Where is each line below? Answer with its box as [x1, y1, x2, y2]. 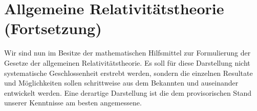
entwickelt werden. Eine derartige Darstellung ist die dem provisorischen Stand [4, 87, 252, 98]
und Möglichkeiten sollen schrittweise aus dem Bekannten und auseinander [4, 77, 239, 88]
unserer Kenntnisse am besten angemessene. [4, 97, 142, 108]
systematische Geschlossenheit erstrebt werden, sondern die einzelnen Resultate [4, 67, 253, 78]
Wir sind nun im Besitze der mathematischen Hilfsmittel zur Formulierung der [4, 47, 251, 58]
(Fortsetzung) [4, 18, 102, 39]
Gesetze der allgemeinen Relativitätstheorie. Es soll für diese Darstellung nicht [4, 57, 250, 68]
